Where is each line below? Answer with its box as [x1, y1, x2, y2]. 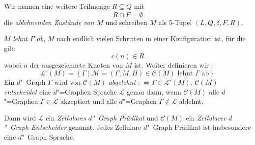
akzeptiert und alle [60, 96, 117, 106]
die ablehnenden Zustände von [4, 17, 94, 27]
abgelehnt [108, 76, 136, 87]
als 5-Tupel [158, 17, 192, 27]
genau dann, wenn [126, 86, 181, 97]
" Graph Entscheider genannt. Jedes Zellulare [4, 122, 142, 132]
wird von [54, 76, 81, 87]
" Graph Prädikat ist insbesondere [147, 122, 251, 132]
